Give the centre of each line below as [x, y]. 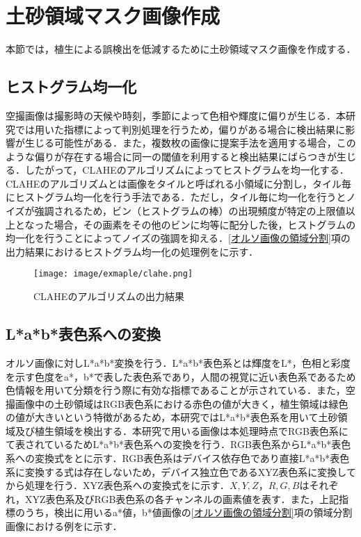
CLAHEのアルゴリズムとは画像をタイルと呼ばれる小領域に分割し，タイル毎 [178, 183]
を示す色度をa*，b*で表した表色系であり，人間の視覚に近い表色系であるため [181, 376]
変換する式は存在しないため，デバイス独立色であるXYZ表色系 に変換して [190, 471]
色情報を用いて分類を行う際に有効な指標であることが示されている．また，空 [180, 390]
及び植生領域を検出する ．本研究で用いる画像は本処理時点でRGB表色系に [182, 430]
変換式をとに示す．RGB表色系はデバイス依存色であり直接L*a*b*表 [187, 458]
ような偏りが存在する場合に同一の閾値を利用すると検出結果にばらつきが [171, 156]
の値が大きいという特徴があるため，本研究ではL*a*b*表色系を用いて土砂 [172, 417]
